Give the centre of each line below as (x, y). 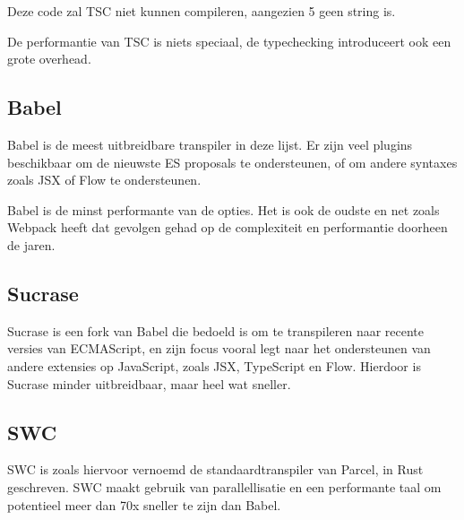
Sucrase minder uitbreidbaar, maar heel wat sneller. (149, 383)
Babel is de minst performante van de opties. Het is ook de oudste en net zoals (223, 209)
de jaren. (31, 244)
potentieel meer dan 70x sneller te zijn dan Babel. (144, 504)
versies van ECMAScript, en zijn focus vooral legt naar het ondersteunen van (219, 348)
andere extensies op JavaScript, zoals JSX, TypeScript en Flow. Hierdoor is (214, 365)
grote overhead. (49, 59)
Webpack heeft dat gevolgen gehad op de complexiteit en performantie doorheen (228, 227)
